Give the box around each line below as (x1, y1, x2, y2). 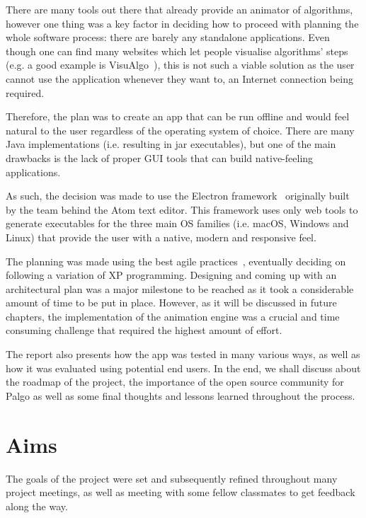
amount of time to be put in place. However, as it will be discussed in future (6, 295, 337, 310)
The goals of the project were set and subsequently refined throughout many (6, 471, 338, 485)
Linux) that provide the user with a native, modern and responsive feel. (6, 229, 316, 244)
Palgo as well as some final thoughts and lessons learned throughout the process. (6, 388, 355, 403)
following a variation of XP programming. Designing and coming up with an (6, 267, 337, 282)
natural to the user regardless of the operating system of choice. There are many (6, 122, 355, 137)
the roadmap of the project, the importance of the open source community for (6, 374, 344, 389)
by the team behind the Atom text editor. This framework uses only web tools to (6, 202, 358, 217)
